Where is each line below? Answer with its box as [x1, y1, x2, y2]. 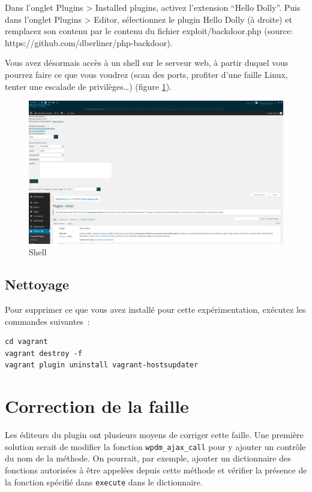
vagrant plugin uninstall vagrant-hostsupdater [5, 361, 199, 370]
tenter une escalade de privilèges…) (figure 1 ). [5, 80, 172, 92]
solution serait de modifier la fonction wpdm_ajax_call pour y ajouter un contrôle [5, 440, 306, 452]
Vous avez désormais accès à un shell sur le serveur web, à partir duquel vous [5, 56, 289, 69]
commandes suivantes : [5, 315, 90, 327]
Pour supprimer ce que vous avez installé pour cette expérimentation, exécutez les [5, 303, 306, 316]
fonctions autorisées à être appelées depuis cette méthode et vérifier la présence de [5, 463, 307, 476]
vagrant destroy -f [5, 349, 82, 358]
